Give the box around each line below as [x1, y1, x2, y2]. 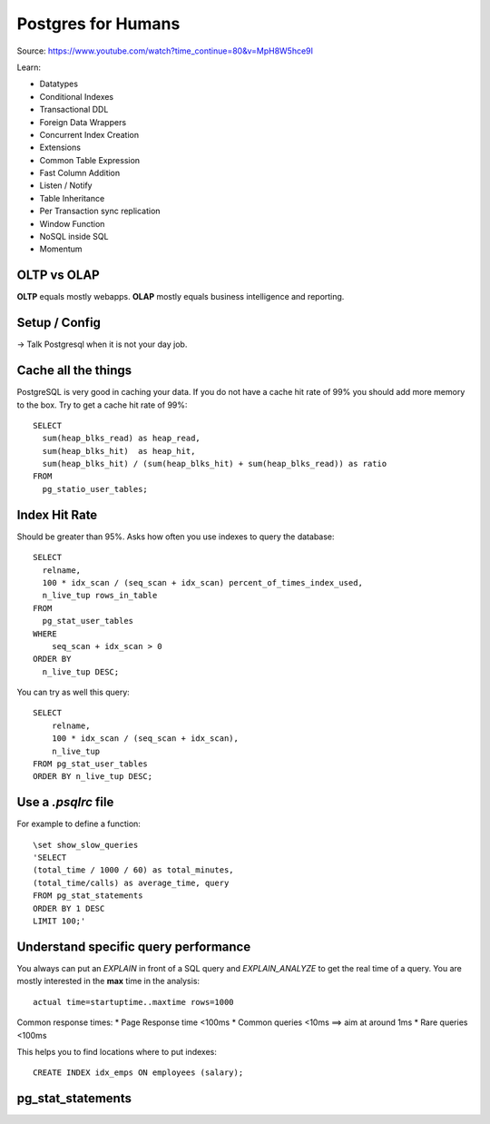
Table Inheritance [39, 192, 105, 203]
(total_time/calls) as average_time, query [33, 877, 230, 888]
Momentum [39, 243, 83, 254]
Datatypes [39, 78, 79, 90]
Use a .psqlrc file [16, 794, 114, 810]
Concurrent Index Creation [39, 129, 140, 140]
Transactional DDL [39, 104, 109, 115]
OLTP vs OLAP [16, 268, 100, 283]
